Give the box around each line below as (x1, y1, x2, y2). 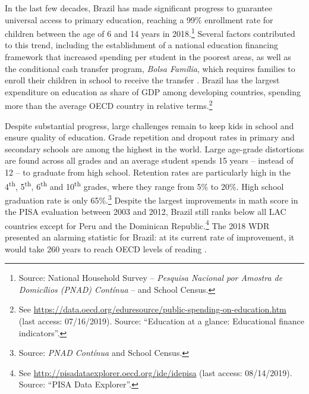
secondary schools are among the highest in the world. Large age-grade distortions (5, 142, 304, 155)
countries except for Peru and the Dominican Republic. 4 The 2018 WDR (5, 217, 270, 232)
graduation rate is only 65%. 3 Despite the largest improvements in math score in (5, 192, 298, 206)
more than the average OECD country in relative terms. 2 (5, 98, 213, 112)
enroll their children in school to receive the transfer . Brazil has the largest (5, 74, 280, 86)
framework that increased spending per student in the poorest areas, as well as (5, 51, 291, 63)
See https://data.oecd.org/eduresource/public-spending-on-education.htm (18, 303, 286, 315)
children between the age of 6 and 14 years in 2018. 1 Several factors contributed (5, 26, 295, 39)
